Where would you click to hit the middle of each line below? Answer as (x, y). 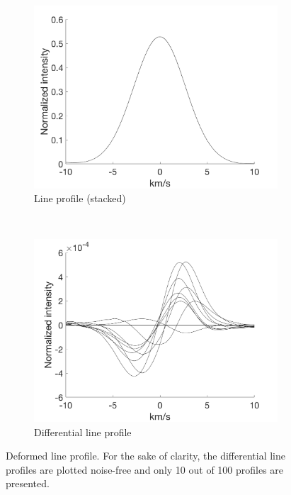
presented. (28, 483)
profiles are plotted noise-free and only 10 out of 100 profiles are (145, 469)
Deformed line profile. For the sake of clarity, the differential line (146, 456)
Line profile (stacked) (80, 198)
